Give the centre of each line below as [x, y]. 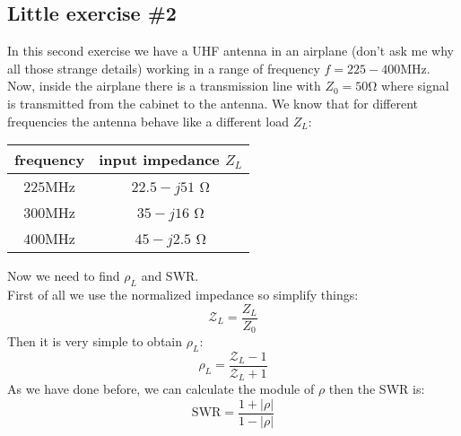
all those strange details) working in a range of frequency [164, 68]
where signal [415, 86]
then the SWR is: [377, 389]
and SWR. [170, 276]
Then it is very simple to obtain [95, 341]
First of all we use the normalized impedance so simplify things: [183, 294]
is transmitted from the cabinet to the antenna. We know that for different [213, 103]
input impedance [159, 160]
